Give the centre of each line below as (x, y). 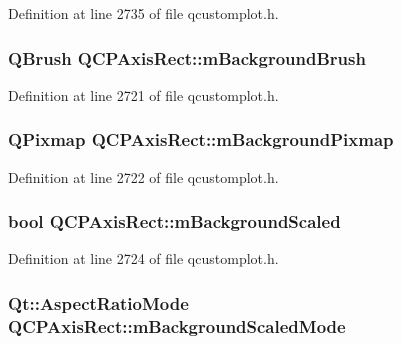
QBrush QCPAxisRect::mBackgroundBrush (187, 57)
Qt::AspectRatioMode (98, 302)
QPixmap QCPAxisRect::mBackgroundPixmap (201, 139)
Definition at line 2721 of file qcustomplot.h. (143, 94)
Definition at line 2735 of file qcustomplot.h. (143, 13)
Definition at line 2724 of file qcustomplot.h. (143, 258)
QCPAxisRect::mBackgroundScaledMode (177, 325)
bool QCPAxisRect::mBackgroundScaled (174, 221)
